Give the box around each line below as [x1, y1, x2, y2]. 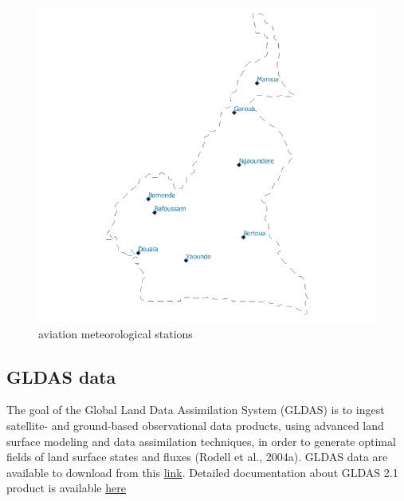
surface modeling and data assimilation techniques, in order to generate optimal [6, 432, 396, 449]
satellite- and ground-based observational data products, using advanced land [6, 416, 384, 433]
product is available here [6, 479, 126, 496]
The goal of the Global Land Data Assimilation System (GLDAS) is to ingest [6, 401, 385, 418]
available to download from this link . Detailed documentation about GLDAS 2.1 [6, 464, 398, 480]
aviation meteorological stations [38, 325, 193, 341]
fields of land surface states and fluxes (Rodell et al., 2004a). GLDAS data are [6, 448, 388, 465]
